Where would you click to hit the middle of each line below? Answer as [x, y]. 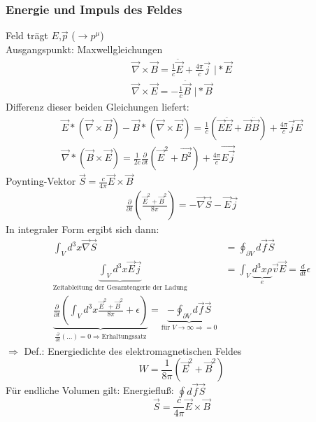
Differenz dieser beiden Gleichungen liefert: [98, 106]
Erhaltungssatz [124, 337]
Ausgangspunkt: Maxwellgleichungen [84, 49]
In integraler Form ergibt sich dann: [82, 229]
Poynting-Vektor [41, 181]
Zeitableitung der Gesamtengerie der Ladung [120, 287]
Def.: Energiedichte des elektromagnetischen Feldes [133, 350]
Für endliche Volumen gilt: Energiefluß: [90, 390]
